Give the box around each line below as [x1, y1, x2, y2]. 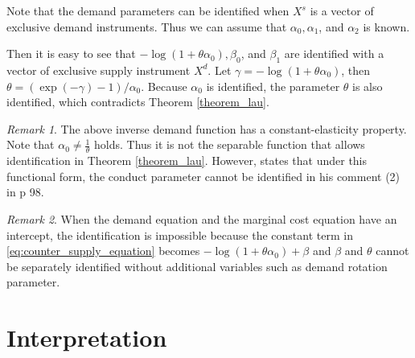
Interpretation [6, 321, 167, 354]
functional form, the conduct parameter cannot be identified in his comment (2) [6, 167, 401, 184]
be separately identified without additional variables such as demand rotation [6, 257, 388, 274]
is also [352, 77, 383, 94]
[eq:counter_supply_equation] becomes [6, 242, 200, 259]
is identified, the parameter [206, 77, 340, 94]
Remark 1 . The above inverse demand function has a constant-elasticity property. [6, 120, 407, 137]
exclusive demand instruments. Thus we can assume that [6, 18, 287, 35]
